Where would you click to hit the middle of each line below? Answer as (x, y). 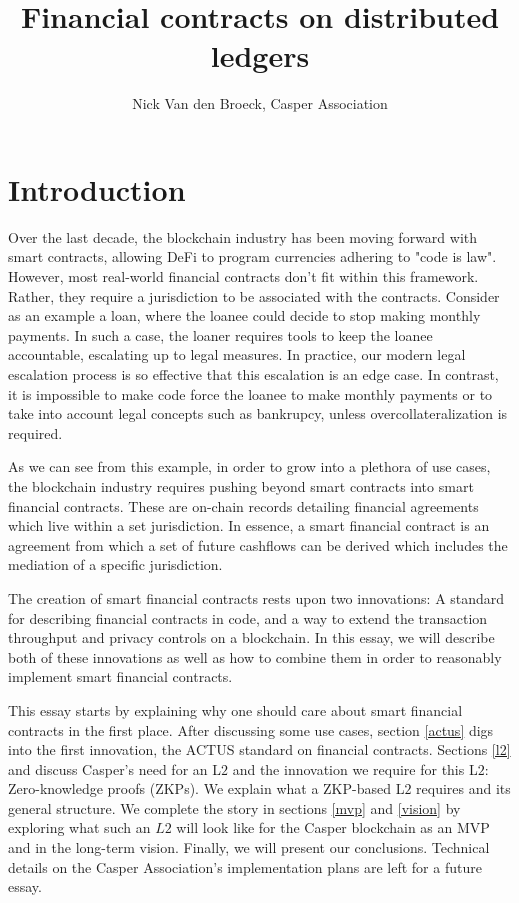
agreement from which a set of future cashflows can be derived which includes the (258, 544)
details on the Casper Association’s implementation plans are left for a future (245, 866)
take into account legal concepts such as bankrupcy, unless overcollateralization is (258, 413)
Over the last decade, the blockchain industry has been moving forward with (243, 236)
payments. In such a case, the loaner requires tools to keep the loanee (220, 334)
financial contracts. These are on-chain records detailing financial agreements (243, 505)
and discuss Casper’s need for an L (114, 768)
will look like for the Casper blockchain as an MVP (333, 827)
